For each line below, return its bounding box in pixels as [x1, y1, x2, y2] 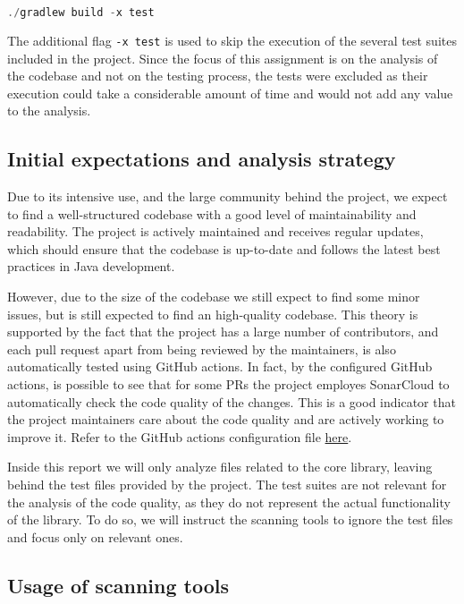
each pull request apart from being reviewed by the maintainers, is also [7, 339, 396, 358]
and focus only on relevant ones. [7, 527, 183, 546]
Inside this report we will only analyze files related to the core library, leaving [7, 457, 433, 476]
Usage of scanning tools [7, 571, 230, 599]
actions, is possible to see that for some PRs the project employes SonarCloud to [7, 375, 450, 394]
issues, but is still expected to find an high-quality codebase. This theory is [7, 304, 418, 323]
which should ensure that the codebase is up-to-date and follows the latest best [7, 239, 441, 258]
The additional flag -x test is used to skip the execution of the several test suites [7, 30, 457, 49]
